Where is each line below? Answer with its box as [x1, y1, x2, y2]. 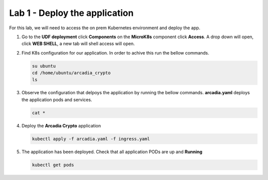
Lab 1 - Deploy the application [9, 7, 134, 18]
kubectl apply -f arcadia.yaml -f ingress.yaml [32, 136, 150, 141]
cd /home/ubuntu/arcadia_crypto [32, 70, 111, 76]
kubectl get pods [32, 162, 74, 168]
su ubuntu [32, 63, 56, 69]
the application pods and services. [21, 97, 92, 103]
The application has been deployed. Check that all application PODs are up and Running [21, 149, 203, 155]
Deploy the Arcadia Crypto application [21, 122, 101, 128]
